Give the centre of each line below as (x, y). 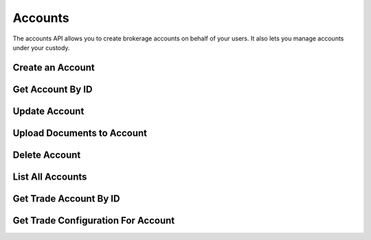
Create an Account (54, 68)
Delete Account (47, 155)
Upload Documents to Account (80, 133)
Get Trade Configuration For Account (94, 220)
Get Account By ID (53, 89)
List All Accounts (50, 177)
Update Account (48, 111)
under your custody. (41, 47)
